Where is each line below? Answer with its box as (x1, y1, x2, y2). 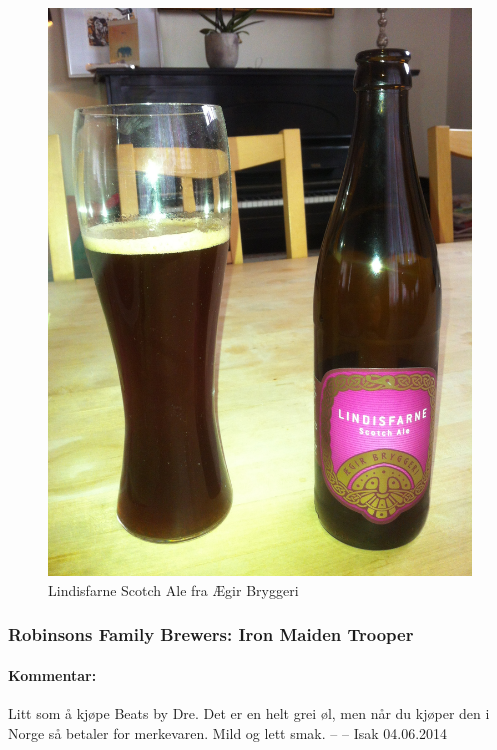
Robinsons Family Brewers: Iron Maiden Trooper (8, 622, 414, 647)
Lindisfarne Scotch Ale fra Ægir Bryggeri (48, 579, 299, 600)
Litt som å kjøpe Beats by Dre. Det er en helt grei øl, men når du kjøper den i (8, 703, 490, 724)
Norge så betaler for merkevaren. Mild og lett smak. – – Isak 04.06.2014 (8, 722, 448, 743)
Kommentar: (8, 664, 97, 685)
